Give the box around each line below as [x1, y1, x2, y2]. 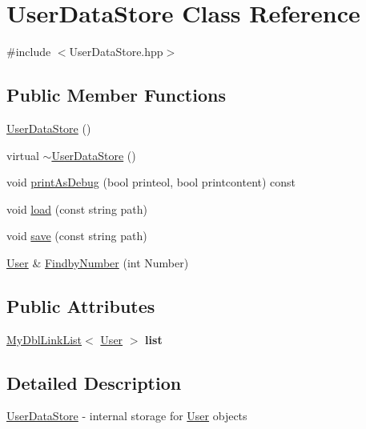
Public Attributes [6, 293, 155, 318]
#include [6, 43, 51, 60]
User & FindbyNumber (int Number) [6, 254, 189, 271]
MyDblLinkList [6, 331, 82, 347]
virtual [6, 146, 39, 163]
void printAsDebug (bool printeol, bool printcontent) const [6, 174, 296, 190]
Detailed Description [6, 370, 182, 395]
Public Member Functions [6, 82, 226, 107]
